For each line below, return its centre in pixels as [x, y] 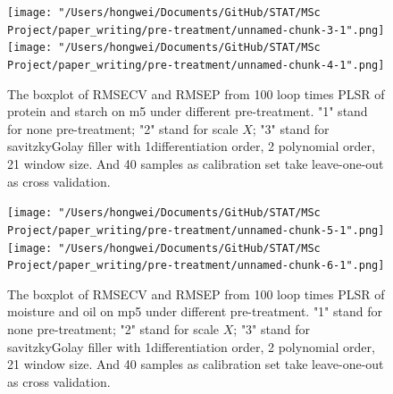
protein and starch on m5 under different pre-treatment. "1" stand [188, 111]
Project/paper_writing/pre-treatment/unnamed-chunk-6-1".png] [196, 266]
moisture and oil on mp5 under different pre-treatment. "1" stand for [195, 311]
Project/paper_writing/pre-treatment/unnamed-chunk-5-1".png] [196, 230]
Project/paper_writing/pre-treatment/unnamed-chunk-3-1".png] [196, 30]
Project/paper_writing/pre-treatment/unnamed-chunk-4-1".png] [196, 65]
